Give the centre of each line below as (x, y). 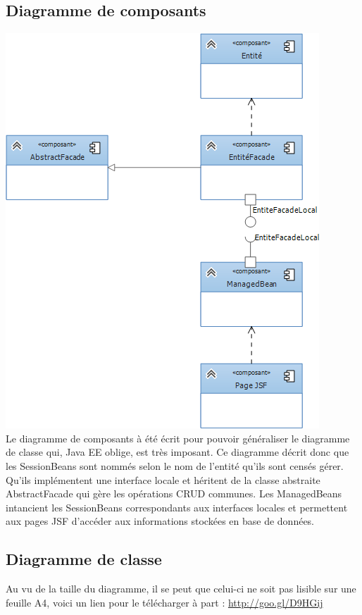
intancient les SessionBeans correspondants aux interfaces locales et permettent (177, 507)
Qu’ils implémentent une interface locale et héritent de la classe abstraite (163, 479)
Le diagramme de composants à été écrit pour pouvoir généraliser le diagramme (178, 438)
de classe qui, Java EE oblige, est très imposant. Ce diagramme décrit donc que (177, 452)
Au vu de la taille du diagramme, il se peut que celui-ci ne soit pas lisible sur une (181, 589)
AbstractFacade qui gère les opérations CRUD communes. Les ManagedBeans (174, 493)
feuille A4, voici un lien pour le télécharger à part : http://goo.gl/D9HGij (164, 602)
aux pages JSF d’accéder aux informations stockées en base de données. (160, 521)
